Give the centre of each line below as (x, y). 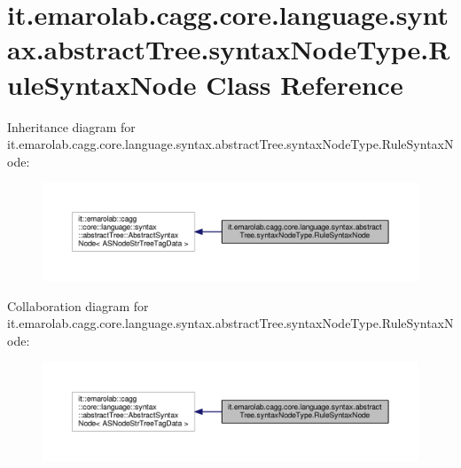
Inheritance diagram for (71, 126)
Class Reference (305, 84)
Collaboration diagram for (78, 305)
